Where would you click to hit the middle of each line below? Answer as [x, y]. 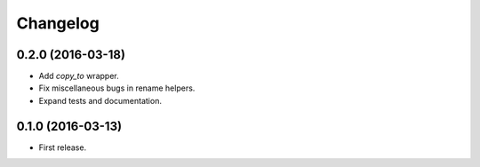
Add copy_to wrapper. [79, 76]
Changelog [58, 23]
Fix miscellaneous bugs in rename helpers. [117, 88]
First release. [63, 147]
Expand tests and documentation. [100, 100]
